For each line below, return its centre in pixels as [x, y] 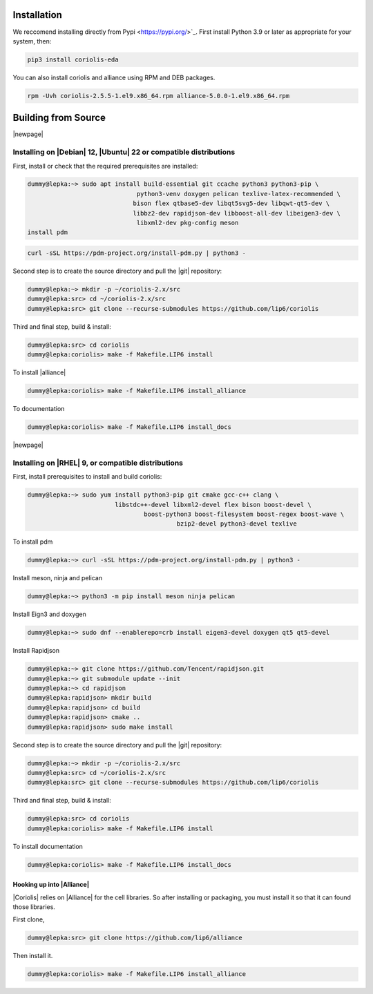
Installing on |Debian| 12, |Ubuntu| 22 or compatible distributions [124, 152]
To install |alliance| [39, 372]
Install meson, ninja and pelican [58, 578]
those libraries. [34, 907]
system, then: [32, 41]
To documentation [39, 409]
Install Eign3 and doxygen [49, 614]
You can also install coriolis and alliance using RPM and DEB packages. [114, 77]
